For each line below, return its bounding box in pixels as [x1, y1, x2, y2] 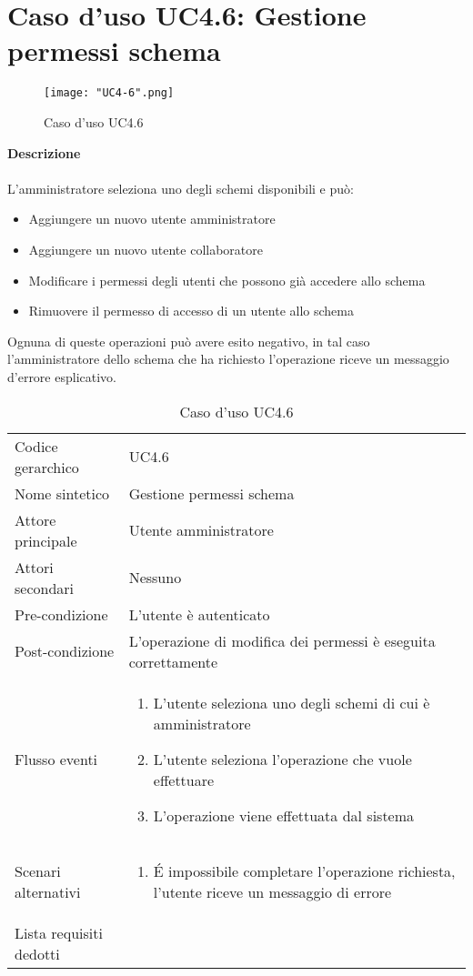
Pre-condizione [15, 603, 108, 625]
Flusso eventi [15, 748, 98, 770]
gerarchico [15, 456, 79, 478]
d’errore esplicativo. [7, 367, 116, 386]
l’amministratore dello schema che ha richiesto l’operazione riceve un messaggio [7, 349, 449, 368]
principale [15, 529, 77, 551]
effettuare [153, 769, 215, 790]
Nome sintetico [15, 482, 110, 504]
